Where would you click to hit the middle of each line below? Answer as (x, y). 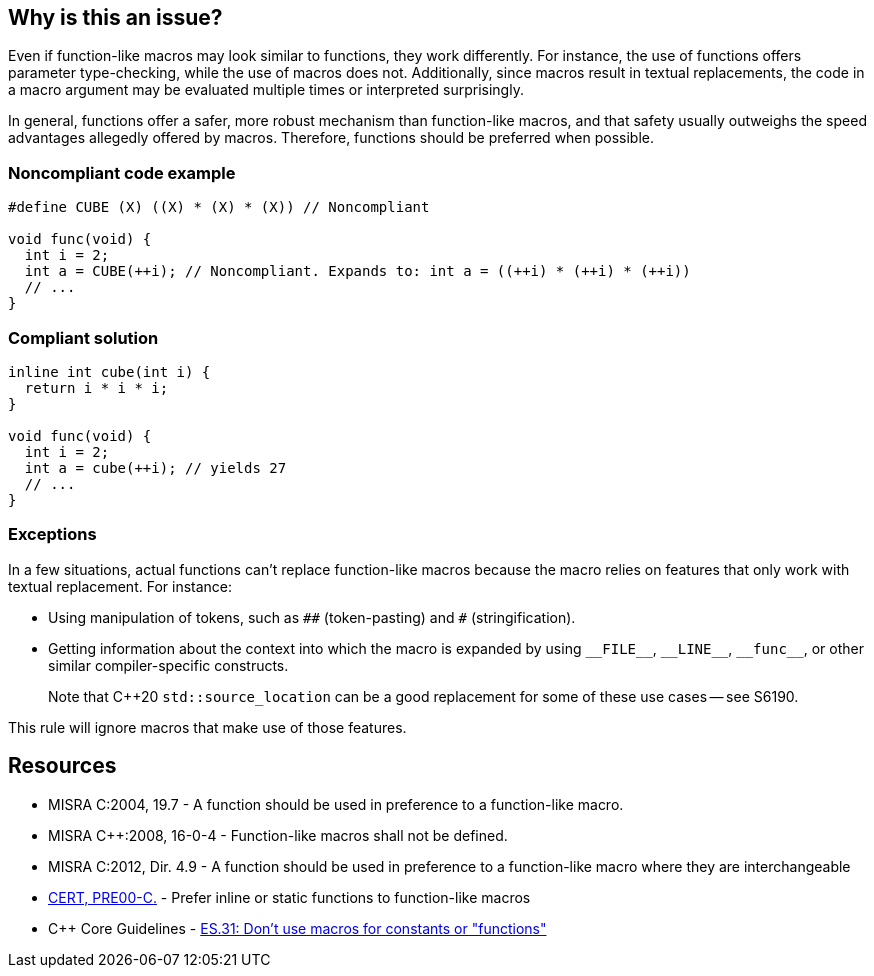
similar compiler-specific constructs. (168, 665)
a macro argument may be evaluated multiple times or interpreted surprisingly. (266, 90)
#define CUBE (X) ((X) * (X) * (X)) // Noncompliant (219, 207)
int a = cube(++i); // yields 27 (155, 467)
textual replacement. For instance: (120, 586)
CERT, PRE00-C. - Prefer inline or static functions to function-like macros (289, 897)
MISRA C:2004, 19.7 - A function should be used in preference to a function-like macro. (336, 804)
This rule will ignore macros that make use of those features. (207, 727)
